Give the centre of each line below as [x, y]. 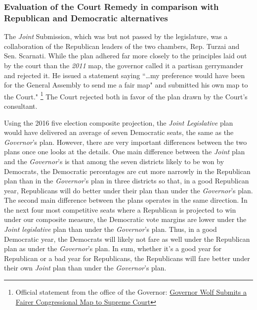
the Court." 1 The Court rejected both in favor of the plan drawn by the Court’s [126, 95]
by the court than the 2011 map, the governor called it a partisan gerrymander [124, 65]
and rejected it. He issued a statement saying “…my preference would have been [125, 75]
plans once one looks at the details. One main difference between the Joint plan [125, 152]
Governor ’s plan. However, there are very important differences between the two [126, 142]
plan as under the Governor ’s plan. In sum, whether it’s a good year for [113, 248]
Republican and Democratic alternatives [86, 18]
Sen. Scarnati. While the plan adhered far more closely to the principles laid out [126, 56]
